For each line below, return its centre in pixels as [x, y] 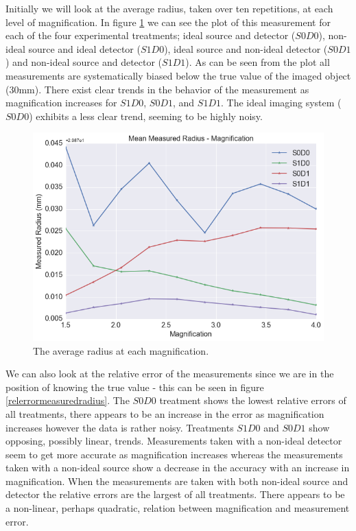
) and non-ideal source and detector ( [84, 62]
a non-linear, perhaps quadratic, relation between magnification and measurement [178, 508]
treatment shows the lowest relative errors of [253, 400]
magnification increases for [61, 103]
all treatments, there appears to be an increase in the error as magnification [165, 413]
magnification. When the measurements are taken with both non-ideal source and [177, 481]
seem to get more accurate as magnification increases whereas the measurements [174, 454]
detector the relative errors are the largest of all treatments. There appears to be [175, 494]
